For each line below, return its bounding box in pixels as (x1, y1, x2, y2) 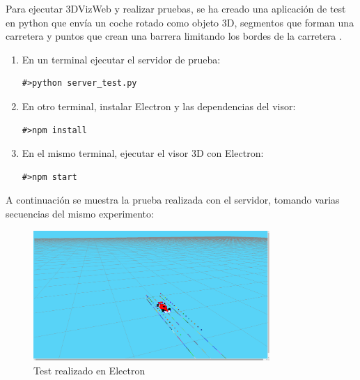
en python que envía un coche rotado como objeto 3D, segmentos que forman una (6, 15, 354, 29)
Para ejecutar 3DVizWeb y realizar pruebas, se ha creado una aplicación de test (6, 1, 346, 15)
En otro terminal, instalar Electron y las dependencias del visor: (22, 98, 296, 113)
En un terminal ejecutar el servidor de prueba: (22, 52, 221, 66)
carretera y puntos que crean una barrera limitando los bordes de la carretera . (6, 29, 342, 43)
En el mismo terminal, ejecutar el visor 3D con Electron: (22, 146, 264, 160)
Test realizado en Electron (33, 363, 146, 377)
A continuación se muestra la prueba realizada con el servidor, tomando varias (6, 192, 340, 207)
